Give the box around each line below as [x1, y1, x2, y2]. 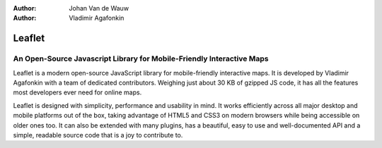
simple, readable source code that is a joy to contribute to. [13, 130, 183, 139]
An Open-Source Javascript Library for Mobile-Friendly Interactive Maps [13, 54, 269, 63]
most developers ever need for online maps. [13, 88, 142, 97]
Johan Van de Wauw [69, 4, 129, 12]
